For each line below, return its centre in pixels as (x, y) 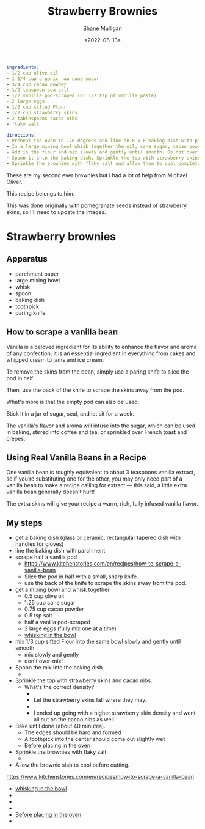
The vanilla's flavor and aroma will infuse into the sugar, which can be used (101, 426)
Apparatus (27, 259)
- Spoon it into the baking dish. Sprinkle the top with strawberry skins (103, 158)
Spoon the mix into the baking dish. (60, 668)
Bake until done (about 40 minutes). (60, 726)
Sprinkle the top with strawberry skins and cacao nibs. (84, 680)
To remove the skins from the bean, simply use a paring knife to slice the (98, 372)
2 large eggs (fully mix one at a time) (70, 628)
